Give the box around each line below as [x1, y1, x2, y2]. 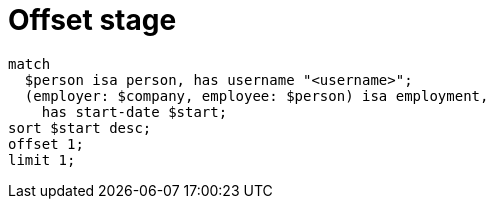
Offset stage [8, 3, 177, 37]
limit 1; [8, 151, 76, 168]
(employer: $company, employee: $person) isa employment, [24, 87, 489, 104]
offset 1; [8, 135, 84, 152]
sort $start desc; [8, 119, 152, 136]
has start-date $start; [41, 103, 228, 120]
